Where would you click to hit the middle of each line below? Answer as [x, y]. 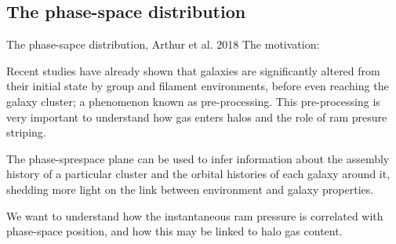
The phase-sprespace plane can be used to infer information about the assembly [198, 158]
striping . [26, 132]
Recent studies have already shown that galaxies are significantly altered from [193, 70]
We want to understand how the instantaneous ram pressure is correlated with [195, 215]
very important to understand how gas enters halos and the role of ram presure [197, 117]
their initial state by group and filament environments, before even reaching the [198, 86]
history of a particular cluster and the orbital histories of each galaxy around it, [198, 174]
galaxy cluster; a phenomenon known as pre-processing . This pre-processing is [193, 101]
